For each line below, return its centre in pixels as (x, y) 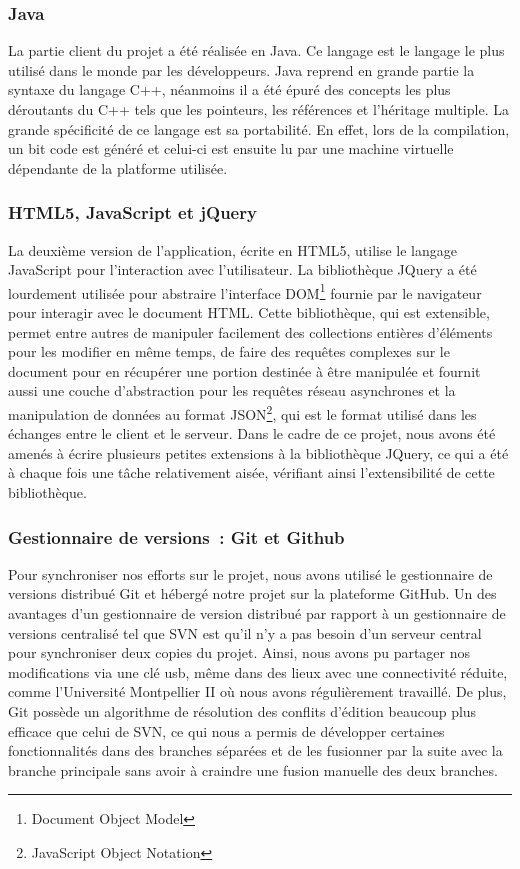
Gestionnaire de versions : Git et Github (176, 536)
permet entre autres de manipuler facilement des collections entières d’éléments (250, 331)
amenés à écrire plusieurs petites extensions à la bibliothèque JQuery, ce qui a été (258, 452)
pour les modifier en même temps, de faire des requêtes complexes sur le (229, 351)
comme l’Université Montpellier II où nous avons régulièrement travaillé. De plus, (257, 691)
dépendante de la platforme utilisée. (118, 167)
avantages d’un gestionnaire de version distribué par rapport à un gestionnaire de (257, 613)
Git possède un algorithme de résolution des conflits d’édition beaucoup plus (242, 711)
